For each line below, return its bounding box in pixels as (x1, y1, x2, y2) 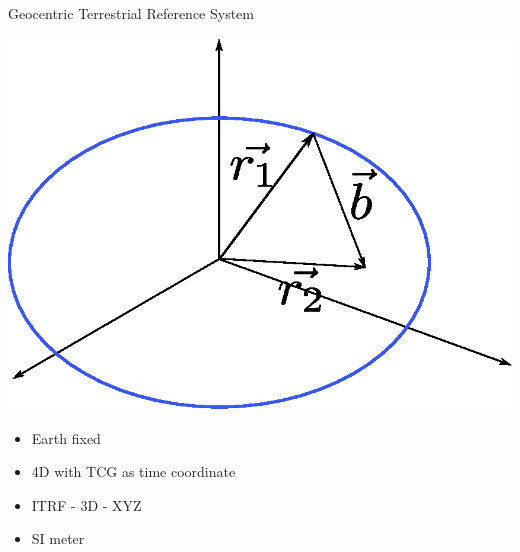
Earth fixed (31, 427, 101, 448)
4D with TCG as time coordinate (31, 461, 236, 482)
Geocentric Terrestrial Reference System (8, 3, 254, 23)
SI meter (31, 528, 85, 549)
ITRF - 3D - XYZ (31, 494, 142, 515)
